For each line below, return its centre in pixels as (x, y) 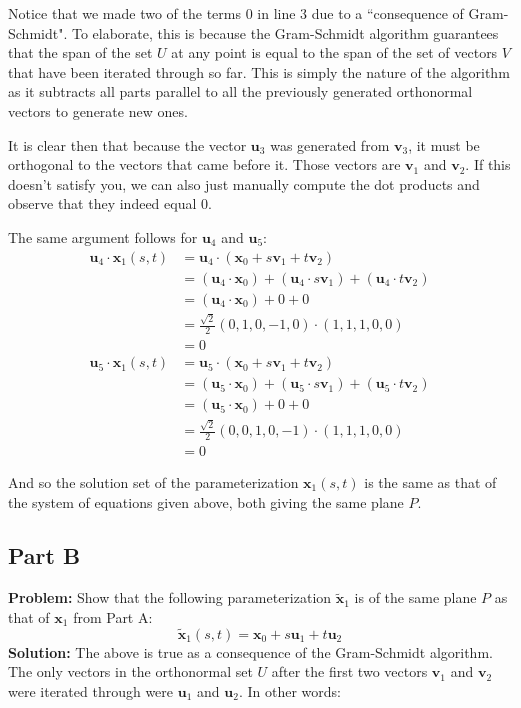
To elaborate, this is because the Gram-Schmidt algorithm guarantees (285, 32)
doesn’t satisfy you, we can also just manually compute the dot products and (244, 183)
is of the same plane (415, 597)
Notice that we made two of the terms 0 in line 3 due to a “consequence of (236, 13)
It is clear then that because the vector (127, 144)
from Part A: (113, 616)
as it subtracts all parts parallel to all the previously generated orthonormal (240, 91)
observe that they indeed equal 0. (110, 203)
